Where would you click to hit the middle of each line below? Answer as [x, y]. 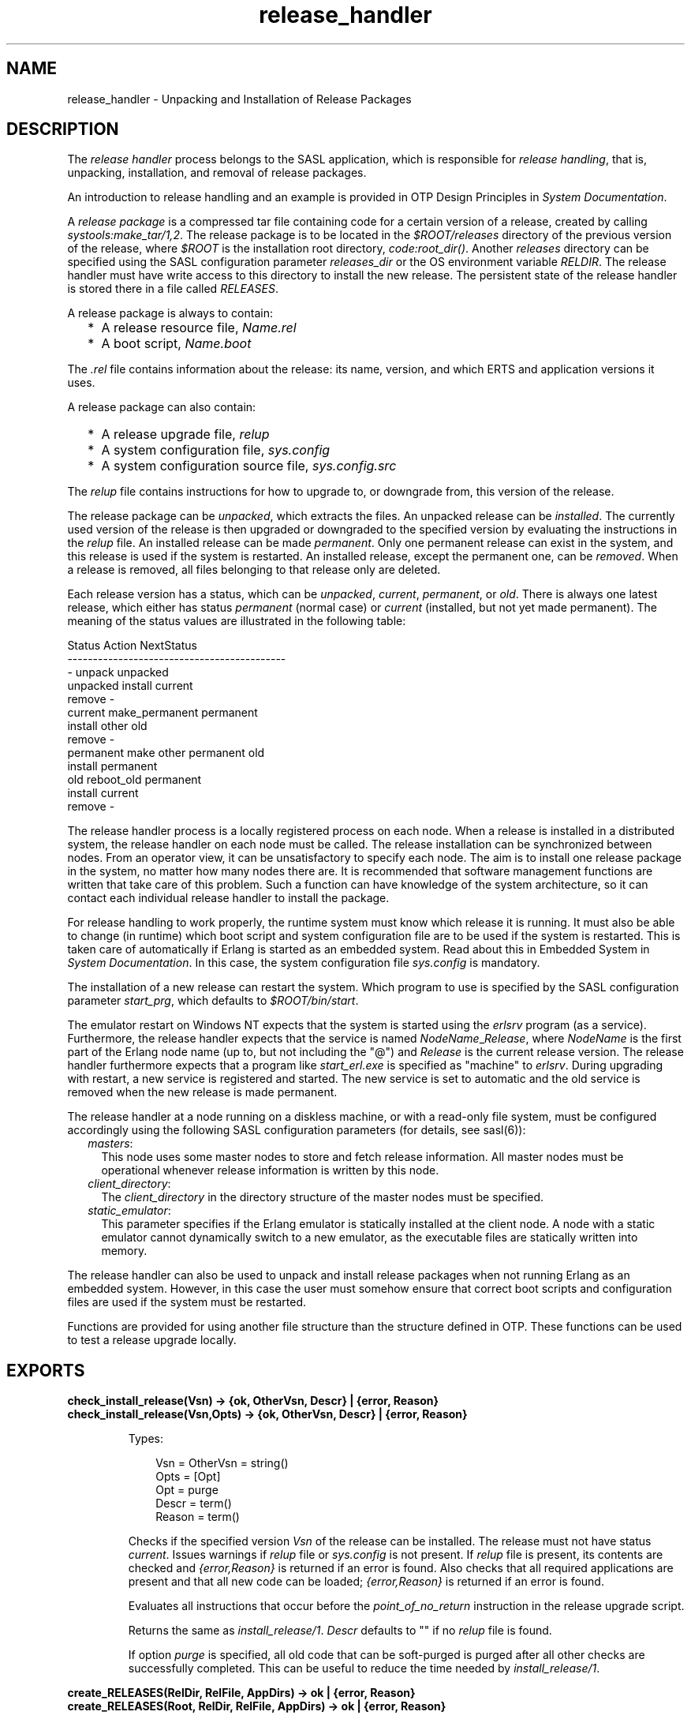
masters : [110, 1144]
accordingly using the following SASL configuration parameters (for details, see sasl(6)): [297, 1130]
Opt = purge [187, 1490]
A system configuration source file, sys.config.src [249, 466]
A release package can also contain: [162, 407]
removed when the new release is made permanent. [202, 1092]
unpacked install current [130, 686]
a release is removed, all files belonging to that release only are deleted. [254, 570]
